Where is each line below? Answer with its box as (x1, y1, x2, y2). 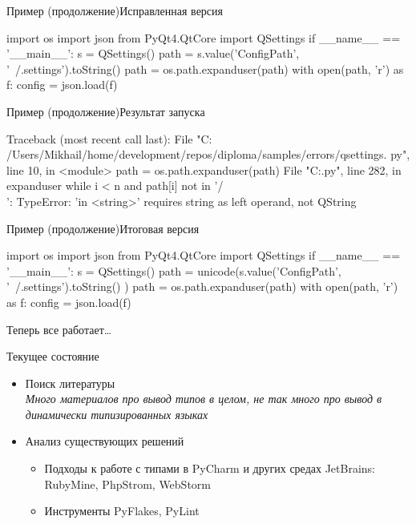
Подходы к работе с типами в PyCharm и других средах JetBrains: (44, 460, 375, 477)
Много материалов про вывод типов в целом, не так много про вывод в (25, 390, 382, 407)
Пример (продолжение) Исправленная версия (6, 2, 223, 18)
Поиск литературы (25, 374, 115, 391)
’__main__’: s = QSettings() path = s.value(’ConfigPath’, (6, 45, 300, 62)
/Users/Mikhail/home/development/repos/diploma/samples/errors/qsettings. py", (6, 146, 410, 163)
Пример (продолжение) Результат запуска (6, 103, 205, 119)
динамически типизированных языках (25, 405, 208, 422)
